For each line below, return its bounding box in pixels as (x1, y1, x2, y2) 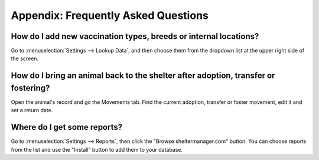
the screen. (11, 55, 39, 62)
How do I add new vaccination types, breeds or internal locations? (11, 31, 259, 41)
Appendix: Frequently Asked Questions (11, 9, 209, 22)
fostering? (11, 83, 50, 93)
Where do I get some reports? (11, 122, 123, 132)
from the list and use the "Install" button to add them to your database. (11, 146, 183, 153)
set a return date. (11, 107, 53, 114)
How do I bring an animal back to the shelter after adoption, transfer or (11, 71, 275, 81)
